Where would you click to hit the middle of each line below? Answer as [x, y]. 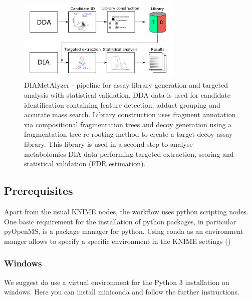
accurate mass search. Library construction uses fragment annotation [130, 114]
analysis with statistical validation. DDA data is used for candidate [127, 95]
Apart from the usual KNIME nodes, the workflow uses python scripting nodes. [126, 211]
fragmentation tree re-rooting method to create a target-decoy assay [129, 134]
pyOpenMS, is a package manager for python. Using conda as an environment [124, 231]
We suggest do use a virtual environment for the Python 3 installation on [117, 282]
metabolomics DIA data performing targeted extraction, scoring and [129, 154]
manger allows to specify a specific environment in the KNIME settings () [117, 241]
